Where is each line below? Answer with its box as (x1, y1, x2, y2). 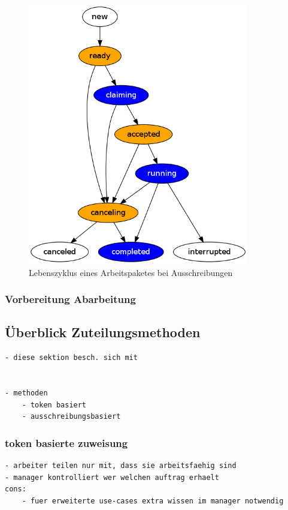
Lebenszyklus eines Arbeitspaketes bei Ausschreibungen (29, 266, 233, 278)
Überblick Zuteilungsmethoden (5, 323, 201, 341)
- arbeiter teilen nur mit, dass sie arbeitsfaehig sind (5, 461, 237, 470)
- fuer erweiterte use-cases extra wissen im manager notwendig (22, 496, 284, 505)
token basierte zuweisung (5, 435, 128, 450)
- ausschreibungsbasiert (22, 412, 121, 421)
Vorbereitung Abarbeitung (5, 292, 136, 307)
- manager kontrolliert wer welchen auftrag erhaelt (5, 473, 219, 482)
